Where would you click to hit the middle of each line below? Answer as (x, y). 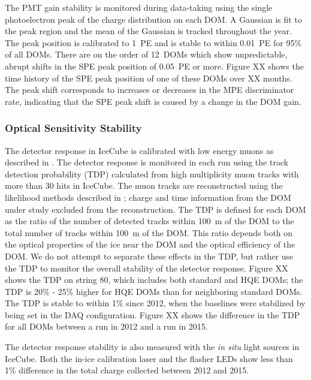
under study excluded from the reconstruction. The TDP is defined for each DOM (155, 209)
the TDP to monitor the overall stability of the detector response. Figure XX (147, 268)
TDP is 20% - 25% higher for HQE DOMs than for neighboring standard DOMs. (154, 291)
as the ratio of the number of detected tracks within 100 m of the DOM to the (150, 221)
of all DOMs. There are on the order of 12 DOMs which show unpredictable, (146, 54)
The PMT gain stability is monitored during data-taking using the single (139, 7)
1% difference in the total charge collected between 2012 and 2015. (127, 370)
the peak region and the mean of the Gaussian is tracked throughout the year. (148, 31)
